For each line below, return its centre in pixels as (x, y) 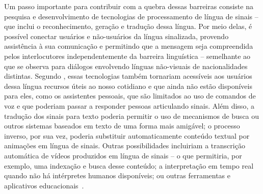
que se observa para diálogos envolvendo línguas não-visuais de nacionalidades (126, 66)
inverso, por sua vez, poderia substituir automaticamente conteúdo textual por (127, 135)
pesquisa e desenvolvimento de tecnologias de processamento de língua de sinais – (131, 16)
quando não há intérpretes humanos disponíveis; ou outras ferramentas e (117, 175)
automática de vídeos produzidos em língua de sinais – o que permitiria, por (123, 155)
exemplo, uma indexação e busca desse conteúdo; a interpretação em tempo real (129, 165)
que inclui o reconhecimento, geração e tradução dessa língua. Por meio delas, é (128, 26)
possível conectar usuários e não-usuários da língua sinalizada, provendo (116, 36)
